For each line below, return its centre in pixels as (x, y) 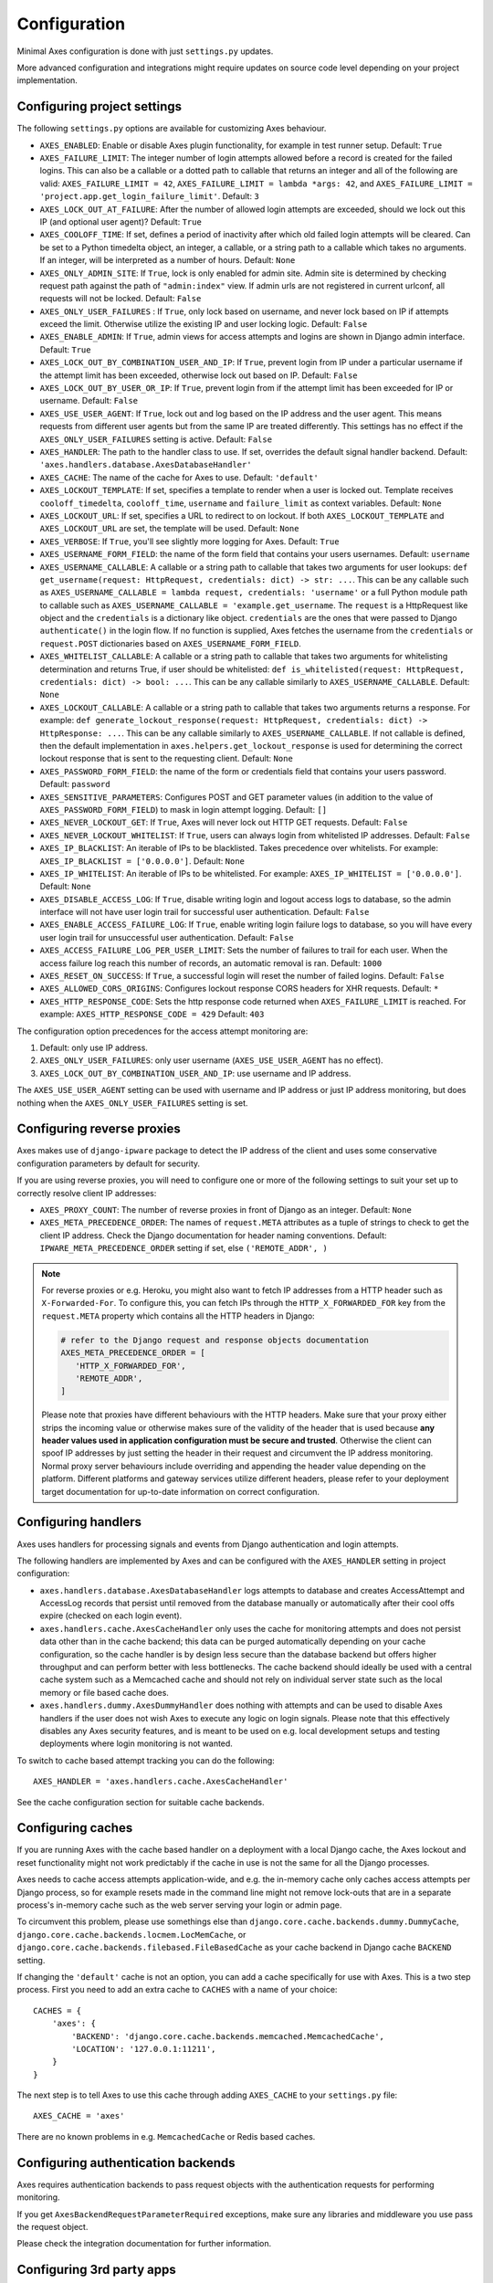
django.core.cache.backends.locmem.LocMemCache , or (131, 1934)
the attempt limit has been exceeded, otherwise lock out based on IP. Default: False (199, 375)
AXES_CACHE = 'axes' (79, 2116)
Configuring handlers (79, 1522)
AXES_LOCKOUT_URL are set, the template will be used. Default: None (169, 529)
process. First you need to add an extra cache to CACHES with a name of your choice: (177, 1990)
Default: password (75, 784)
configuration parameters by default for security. (109, 1163)
